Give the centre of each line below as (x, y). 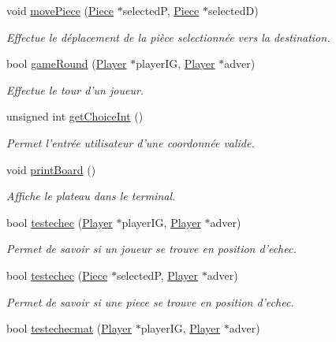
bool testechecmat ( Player (69, 328)
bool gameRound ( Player (67, 63)
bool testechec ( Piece (57, 275)
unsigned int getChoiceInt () (75, 116)
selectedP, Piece (161, 10)
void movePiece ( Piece (60, 10)
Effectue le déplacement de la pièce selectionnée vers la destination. (168, 37)
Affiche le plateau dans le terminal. (91, 196)
